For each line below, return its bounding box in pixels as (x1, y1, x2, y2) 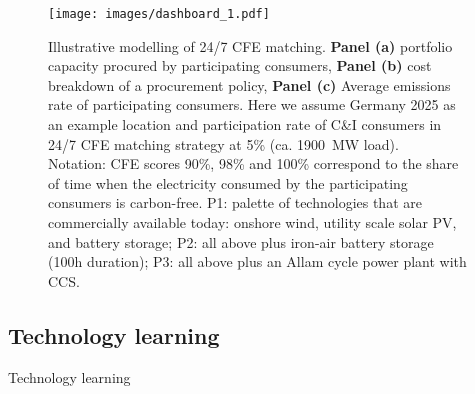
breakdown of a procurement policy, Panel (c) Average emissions (48, 74, 451, 95)
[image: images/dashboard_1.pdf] (48, 7, 270, 21)
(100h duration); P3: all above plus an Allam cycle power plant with (48, 251, 467, 272)
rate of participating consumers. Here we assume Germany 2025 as (48, 94, 456, 115)
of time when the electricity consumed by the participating (48, 172, 408, 193)
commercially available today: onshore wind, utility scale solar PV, (48, 212, 457, 232)
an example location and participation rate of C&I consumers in (48, 114, 442, 135)
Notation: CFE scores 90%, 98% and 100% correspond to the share (48, 153, 459, 174)
